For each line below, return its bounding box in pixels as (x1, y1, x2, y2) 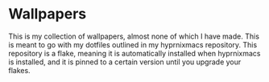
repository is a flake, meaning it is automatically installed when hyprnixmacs (8, 48, 261, 58)
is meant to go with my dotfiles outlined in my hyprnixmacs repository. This (8, 39, 258, 49)
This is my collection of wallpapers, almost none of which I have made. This (8, 31, 260, 41)
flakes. (8, 65, 31, 75)
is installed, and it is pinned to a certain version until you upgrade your (8, 57, 242, 67)
